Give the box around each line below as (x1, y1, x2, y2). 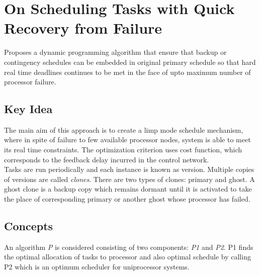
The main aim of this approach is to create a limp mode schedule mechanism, (4, 124, 243, 135)
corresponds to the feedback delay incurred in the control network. (4, 154, 209, 164)
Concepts (4, 218, 53, 234)
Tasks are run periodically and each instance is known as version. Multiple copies (4, 164, 254, 174)
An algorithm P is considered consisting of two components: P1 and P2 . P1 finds (4, 241, 253, 252)
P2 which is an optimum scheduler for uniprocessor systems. (4, 261, 190, 272)
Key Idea (4, 101, 53, 117)
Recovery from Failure (4, 18, 162, 38)
